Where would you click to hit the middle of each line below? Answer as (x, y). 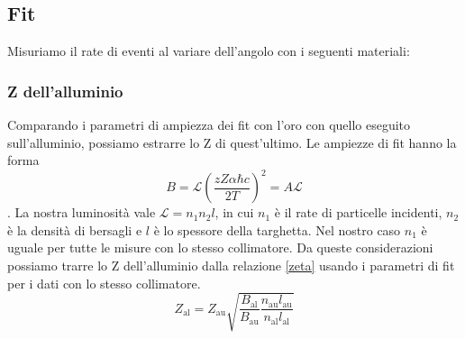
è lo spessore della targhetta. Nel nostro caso (277, 229)
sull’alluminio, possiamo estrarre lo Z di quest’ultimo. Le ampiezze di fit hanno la (232, 142)
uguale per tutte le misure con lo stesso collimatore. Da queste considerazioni (220, 247)
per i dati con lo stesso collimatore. (104, 283)
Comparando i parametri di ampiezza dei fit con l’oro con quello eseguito (209, 125)
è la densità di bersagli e (75, 229)
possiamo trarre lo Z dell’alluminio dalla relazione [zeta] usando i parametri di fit (231, 266)
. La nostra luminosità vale (82, 212)
